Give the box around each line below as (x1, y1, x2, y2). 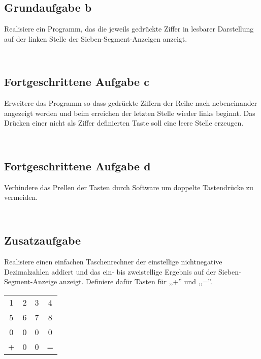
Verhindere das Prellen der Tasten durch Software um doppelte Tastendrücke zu (4, 182, 253, 192)
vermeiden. (4, 192, 38, 202)
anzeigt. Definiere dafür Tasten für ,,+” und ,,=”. (59, 276, 212, 287)
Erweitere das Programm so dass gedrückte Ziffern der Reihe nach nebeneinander (4, 98, 257, 108)
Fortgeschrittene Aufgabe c (4, 74, 149, 89)
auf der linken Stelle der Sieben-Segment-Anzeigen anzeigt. (4, 33, 187, 44)
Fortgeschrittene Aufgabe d (4, 158, 151, 174)
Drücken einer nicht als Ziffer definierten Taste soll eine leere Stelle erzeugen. (4, 117, 244, 128)
